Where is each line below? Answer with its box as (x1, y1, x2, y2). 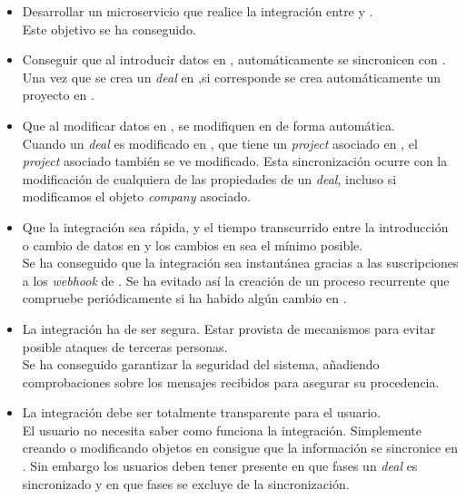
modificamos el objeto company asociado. (22, 187, 251, 206)
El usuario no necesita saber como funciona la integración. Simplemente (22, 420, 422, 439)
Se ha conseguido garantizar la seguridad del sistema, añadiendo (22, 355, 380, 374)
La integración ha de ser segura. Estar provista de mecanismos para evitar (22, 318, 436, 338)
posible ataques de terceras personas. (22, 337, 228, 356)
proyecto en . (22, 85, 94, 104)
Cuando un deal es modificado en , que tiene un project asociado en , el (22, 133, 418, 152)
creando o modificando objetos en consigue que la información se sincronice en (22, 438, 458, 457)
